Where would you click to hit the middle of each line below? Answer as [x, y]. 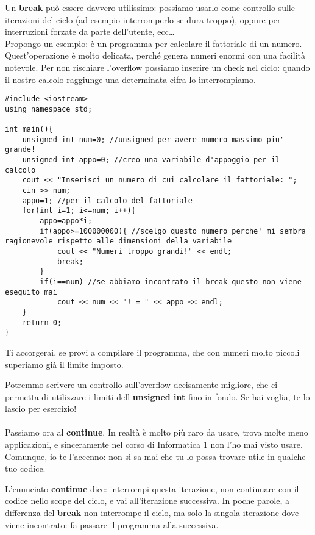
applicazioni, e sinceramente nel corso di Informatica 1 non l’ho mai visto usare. [154, 444]
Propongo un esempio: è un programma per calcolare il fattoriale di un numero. [154, 43]
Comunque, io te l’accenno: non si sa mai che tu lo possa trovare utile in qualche [155, 456]
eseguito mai [31, 292]
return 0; [42, 322]
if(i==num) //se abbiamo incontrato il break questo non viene [171, 282]
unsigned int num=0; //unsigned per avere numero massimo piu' [153, 139]
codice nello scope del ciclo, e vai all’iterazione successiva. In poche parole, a [147, 501]
